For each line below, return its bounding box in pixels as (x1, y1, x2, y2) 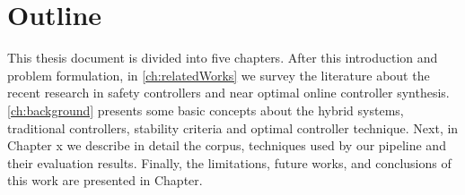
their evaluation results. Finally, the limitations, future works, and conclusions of (7, 153, 452, 172)
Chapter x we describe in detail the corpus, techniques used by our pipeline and (7, 136, 446, 155)
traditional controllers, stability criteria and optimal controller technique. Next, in (7, 118, 459, 137)
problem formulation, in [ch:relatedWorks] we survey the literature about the (7, 65, 430, 84)
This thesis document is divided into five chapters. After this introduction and (7, 48, 438, 67)
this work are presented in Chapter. (7, 171, 203, 190)
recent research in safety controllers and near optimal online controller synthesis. (7, 83, 450, 102)
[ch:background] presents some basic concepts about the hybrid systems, (7, 100, 404, 119)
